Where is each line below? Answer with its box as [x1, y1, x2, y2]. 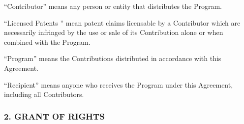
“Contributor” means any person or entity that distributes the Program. [4, 1, 222, 11]
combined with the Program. [4, 36, 91, 47]
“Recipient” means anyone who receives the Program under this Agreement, [4, 79, 233, 90]
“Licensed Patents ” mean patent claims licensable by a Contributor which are [4, 17, 241, 28]
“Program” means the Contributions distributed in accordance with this [4, 53, 221, 63]
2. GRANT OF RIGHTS [4, 110, 105, 122]
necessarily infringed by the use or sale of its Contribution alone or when [4, 27, 223, 37]
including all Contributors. [4, 89, 84, 99]
